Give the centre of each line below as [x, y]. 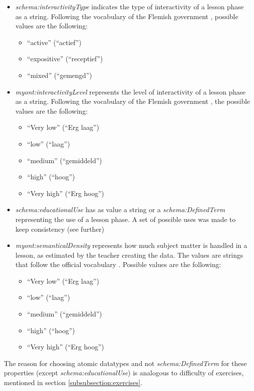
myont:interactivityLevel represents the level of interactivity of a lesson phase [130, 91]
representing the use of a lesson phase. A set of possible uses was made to [126, 219]
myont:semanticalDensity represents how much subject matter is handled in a [131, 245]
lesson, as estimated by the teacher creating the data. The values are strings [129, 255]
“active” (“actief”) [54, 42]
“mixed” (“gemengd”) [60, 75]
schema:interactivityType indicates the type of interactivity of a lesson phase [129, 6]
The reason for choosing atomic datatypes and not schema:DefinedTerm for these [126, 363]
